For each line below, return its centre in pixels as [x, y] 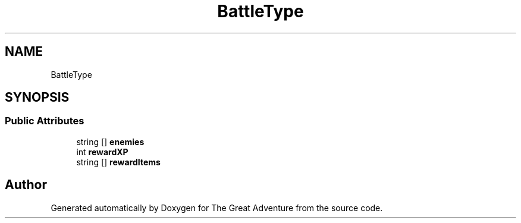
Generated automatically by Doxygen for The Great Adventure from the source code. [217, 208]
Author [26, 185]
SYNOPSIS [37, 98]
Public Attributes [45, 121]
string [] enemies [110, 142]
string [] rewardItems [118, 162]
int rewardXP [102, 152]
